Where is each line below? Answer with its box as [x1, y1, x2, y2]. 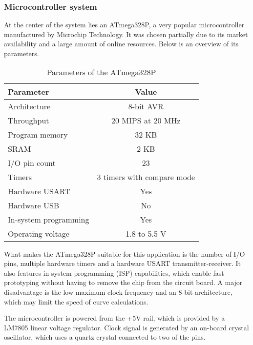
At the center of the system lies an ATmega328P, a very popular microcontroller [4, 20, 245, 30]
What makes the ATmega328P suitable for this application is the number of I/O [4, 248, 245, 259]
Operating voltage [8, 227, 69, 239]
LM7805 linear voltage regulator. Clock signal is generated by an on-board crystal [4, 322, 249, 332]
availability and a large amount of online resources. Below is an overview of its [4, 39, 239, 49]
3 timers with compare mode [97, 171, 195, 183]
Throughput [8, 114, 49, 126]
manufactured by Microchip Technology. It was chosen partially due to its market [4, 29, 248, 39]
